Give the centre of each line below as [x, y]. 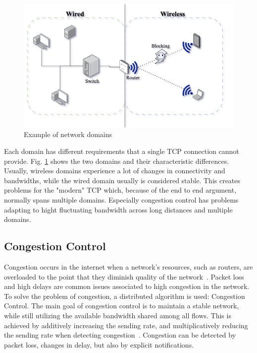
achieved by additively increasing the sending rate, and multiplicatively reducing [126, 325]
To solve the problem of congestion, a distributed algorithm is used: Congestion [125, 296]
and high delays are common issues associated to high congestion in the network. [127, 286]
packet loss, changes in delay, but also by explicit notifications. [99, 344]
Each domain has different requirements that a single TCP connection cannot [122, 151]
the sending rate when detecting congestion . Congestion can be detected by [120, 335]
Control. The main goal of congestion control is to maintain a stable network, [122, 306]
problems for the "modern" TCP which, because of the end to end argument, [120, 190]
